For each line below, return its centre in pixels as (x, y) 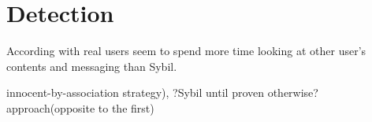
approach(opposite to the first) (80, 107)
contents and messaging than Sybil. (92, 66)
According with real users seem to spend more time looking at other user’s (186, 51)
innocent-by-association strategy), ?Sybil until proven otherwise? (162, 92)
